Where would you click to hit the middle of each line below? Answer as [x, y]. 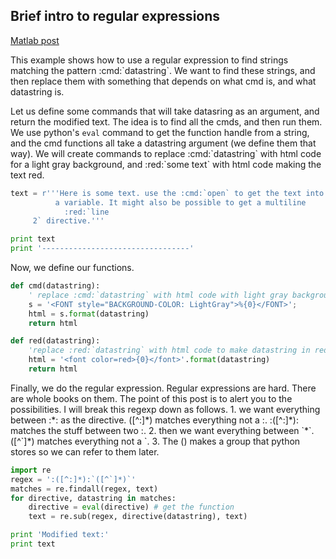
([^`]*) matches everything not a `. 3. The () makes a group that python [155, 441]
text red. [27, 175]
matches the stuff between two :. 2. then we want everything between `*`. [162, 430]
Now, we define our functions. [72, 268]
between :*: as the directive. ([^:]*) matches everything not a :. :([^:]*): [154, 420]
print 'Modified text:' [60, 535]
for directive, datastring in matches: [93, 498]
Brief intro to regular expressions [115, 16]
